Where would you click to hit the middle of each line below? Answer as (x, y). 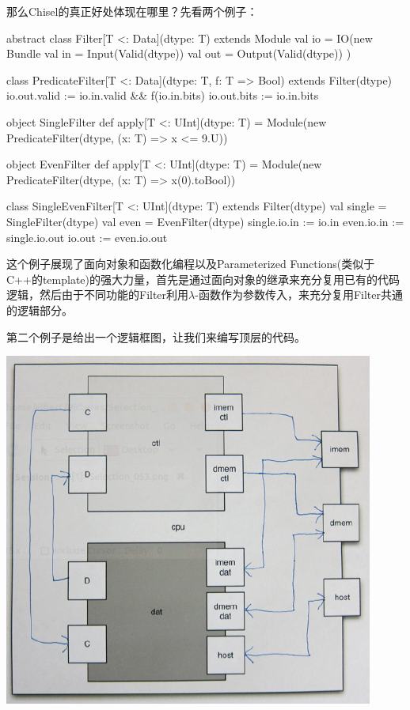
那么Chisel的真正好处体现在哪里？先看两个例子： (132, 11)
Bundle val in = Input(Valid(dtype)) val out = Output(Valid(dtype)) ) (179, 53)
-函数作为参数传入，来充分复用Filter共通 (299, 295)
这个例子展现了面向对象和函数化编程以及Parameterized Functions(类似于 (191, 264)
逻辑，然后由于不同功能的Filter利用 (98, 295)
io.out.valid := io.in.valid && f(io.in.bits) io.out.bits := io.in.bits (163, 95)
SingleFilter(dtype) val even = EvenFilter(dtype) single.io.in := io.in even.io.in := (205, 221)
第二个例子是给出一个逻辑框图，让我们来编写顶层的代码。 (156, 336)
